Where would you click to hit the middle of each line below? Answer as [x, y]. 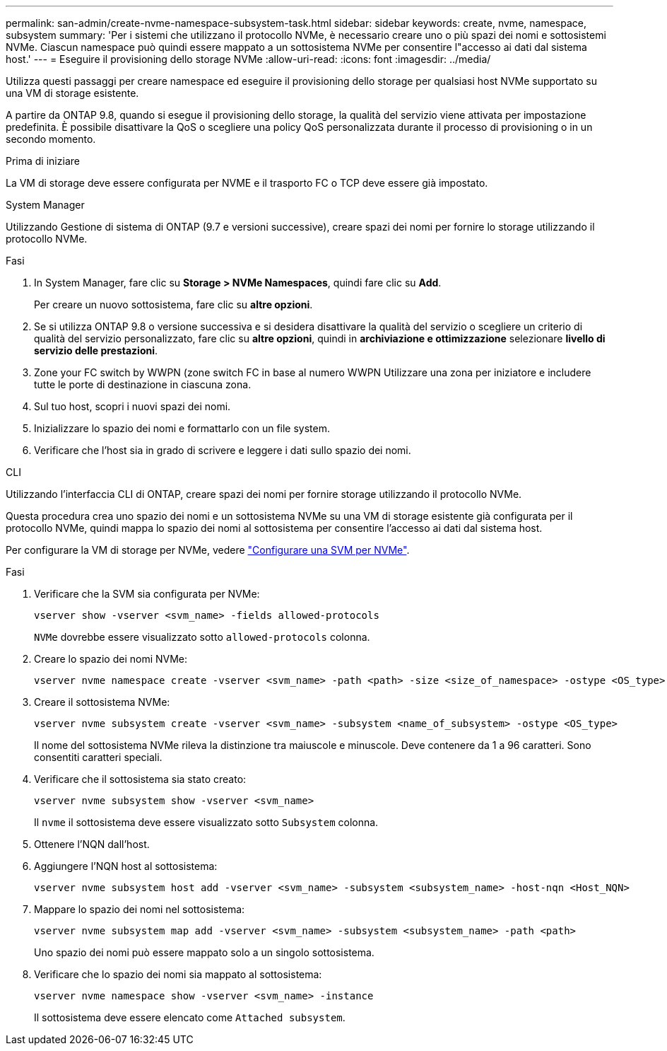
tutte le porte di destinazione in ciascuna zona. [143, 384]
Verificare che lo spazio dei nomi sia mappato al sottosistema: [178, 974]
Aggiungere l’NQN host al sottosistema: [126, 866]
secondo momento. [51, 139]
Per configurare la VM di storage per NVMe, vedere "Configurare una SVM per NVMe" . [208, 550]
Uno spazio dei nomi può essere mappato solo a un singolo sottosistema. [204, 952]
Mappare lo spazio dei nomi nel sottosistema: [140, 909]
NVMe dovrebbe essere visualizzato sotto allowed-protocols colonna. [202, 637]
